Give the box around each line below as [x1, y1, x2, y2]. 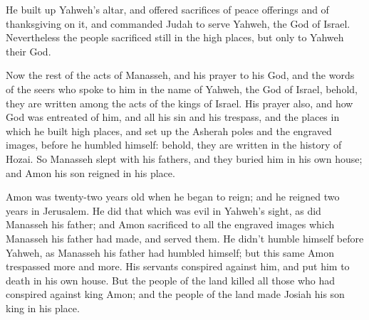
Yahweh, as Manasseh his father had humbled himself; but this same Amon [6, 245, 335, 260]
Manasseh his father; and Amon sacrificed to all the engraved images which [6, 217, 335, 232]
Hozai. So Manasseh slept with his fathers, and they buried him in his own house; [6, 151, 363, 166]
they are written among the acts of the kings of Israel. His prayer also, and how [6, 95, 353, 110]
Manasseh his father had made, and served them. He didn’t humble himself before [6, 230, 364, 245]
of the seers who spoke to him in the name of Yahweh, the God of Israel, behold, [6, 81, 358, 96]
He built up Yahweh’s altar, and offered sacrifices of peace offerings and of [6, 2, 329, 16]
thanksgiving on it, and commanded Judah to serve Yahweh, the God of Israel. [6, 16, 350, 31]
